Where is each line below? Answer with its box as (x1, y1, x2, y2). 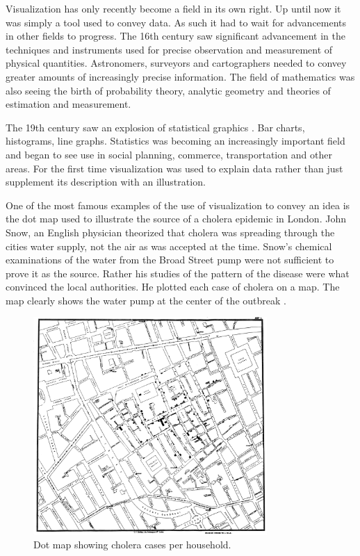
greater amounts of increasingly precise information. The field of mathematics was (6, 69, 355, 83)
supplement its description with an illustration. (6, 174, 206, 189)
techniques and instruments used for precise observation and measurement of (6, 42, 333, 56)
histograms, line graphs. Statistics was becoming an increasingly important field (6, 133, 345, 148)
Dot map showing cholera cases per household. (33, 537, 231, 552)
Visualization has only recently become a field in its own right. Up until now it (6, 1, 341, 15)
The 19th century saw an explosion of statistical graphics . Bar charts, (6, 120, 305, 134)
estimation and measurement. (6, 97, 131, 111)
